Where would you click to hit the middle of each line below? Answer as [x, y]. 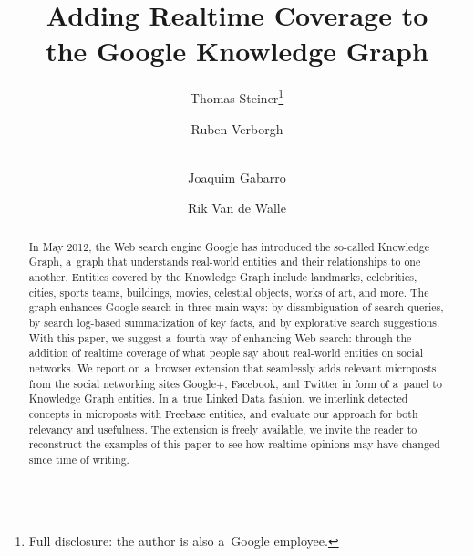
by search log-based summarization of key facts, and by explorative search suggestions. [234, 323]
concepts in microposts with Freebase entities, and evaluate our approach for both [223, 413]
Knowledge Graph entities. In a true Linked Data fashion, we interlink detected [218, 399]
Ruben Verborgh [237, 128]
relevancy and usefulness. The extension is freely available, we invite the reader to [223, 429]
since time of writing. [79, 459]
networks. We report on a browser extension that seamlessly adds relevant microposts [232, 367]
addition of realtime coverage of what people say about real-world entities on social [226, 353]
